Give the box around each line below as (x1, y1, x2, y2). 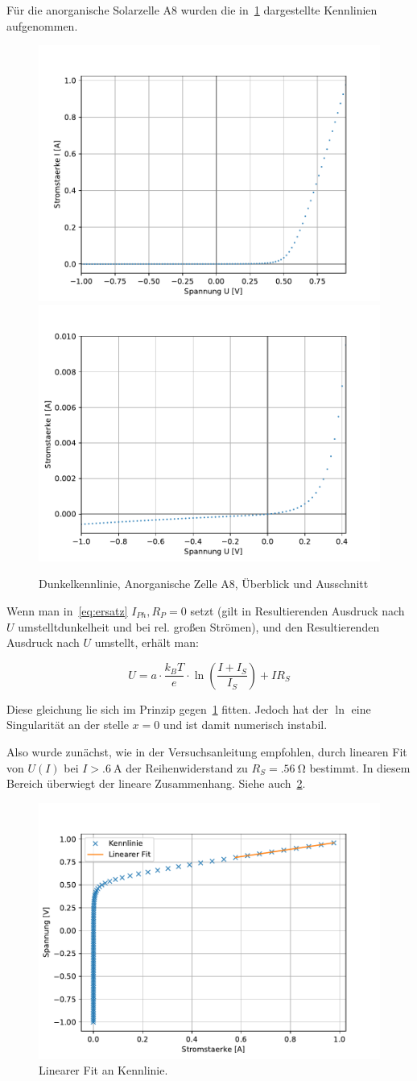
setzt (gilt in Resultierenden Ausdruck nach (190, 602, 405, 619)
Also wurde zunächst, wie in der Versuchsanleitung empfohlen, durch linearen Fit (6, 743, 407, 760)
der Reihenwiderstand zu (126, 759, 248, 776)
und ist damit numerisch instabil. (163, 716, 328, 733)
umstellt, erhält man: (94, 634, 199, 651)
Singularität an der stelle (6, 716, 129, 733)
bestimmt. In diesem (309, 759, 411, 776)
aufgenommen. (6, 17, 78, 34)
